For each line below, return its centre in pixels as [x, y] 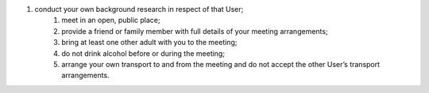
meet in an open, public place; [111, 20]
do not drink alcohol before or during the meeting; [143, 53]
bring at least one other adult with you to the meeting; [149, 43]
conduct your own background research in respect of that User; [139, 9]
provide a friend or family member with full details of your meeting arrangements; [195, 31]
